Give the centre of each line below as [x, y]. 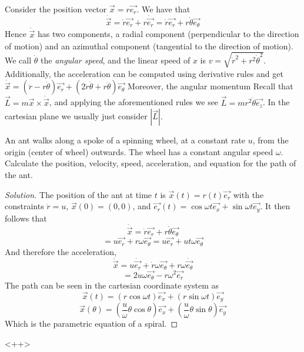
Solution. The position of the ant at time [78, 194]
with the [248, 194]
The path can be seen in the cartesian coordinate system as [112, 285]
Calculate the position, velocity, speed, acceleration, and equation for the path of [151, 163]
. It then [275, 206]
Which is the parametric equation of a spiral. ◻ [91, 323]
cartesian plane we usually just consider [76, 116]
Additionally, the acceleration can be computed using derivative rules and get [144, 73]
